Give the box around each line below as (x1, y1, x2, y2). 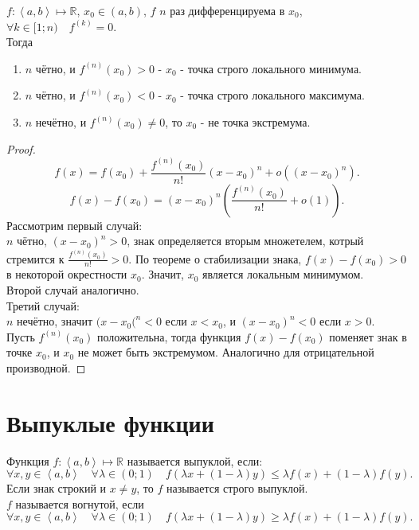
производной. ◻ (6, 359, 86, 376)
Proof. (6, 140, 36, 157)
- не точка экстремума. (200, 113, 311, 130)
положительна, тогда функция (97, 328, 241, 345)
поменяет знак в (329, 328, 407, 345)
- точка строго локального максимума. (180, 87, 365, 103)
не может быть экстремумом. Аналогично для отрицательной (77, 344, 374, 360)
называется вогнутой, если (15, 495, 144, 512)
